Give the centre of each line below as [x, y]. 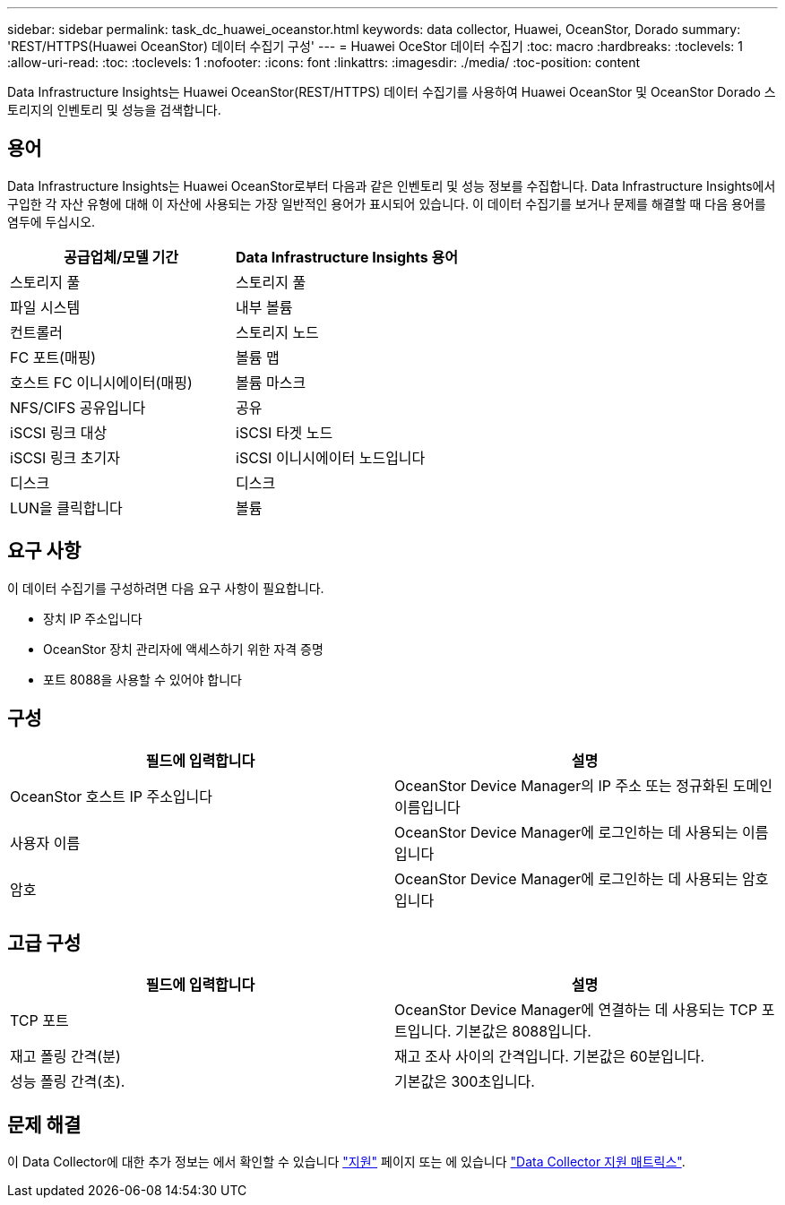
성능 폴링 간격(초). [68, 1082]
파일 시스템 [45, 307]
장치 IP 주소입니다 [93, 618]
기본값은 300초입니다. [465, 1082]
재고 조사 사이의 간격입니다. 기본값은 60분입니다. [550, 1057]
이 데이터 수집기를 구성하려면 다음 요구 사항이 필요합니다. [166, 588]
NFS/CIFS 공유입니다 [78, 407]
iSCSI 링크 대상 [59, 432]
